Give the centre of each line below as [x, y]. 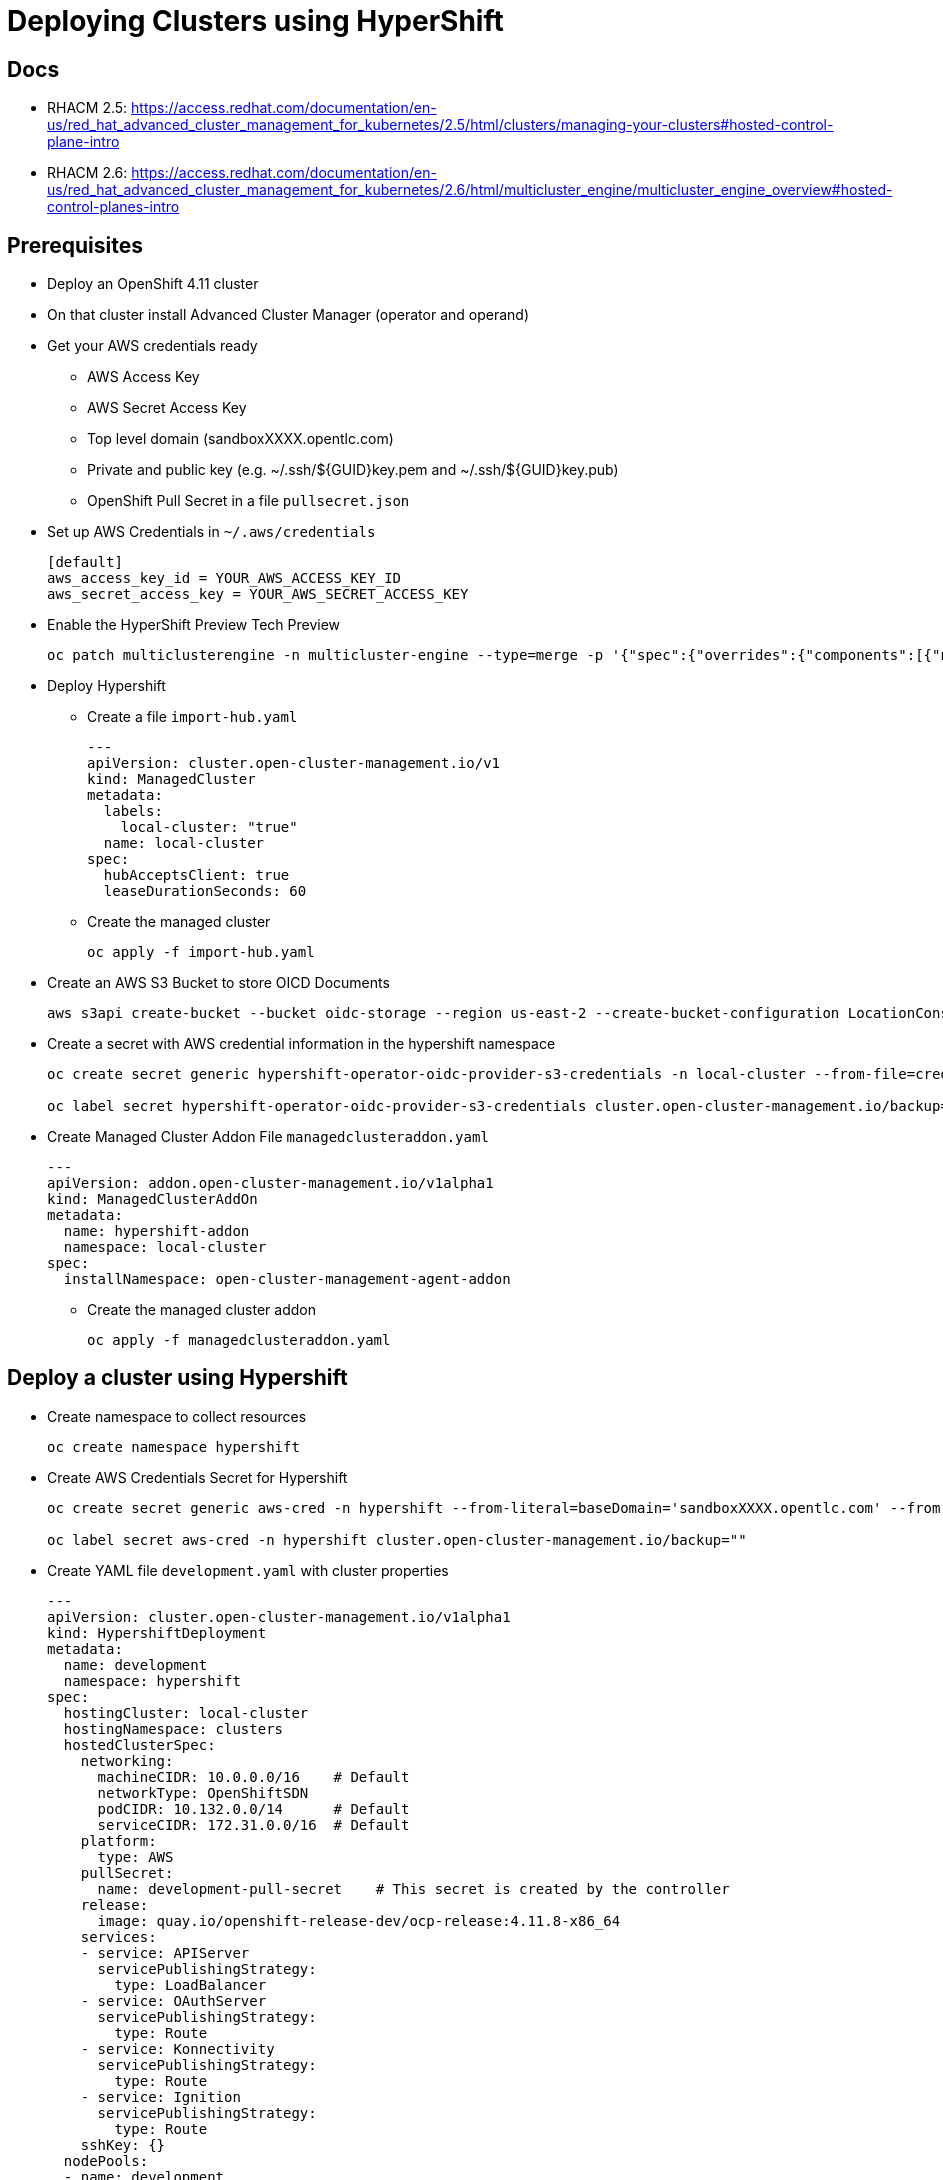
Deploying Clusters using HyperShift [255, 21]
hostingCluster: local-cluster [186, 1712]
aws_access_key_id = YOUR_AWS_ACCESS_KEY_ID [224, 578]
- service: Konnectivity [177, 2048]
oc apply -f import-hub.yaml [201, 952]
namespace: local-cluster [165, 1247]
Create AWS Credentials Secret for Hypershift [197, 1477]
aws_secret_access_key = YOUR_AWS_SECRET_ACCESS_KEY [258, 594]
